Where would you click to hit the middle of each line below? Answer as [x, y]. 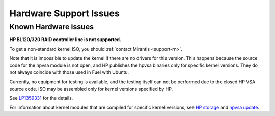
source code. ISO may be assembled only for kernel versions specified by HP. [91, 89]
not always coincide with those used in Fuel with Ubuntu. [69, 72]
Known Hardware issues [52, 27]
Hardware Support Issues [64, 13]
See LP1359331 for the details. [41, 98]
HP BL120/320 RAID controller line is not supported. [65, 40]
